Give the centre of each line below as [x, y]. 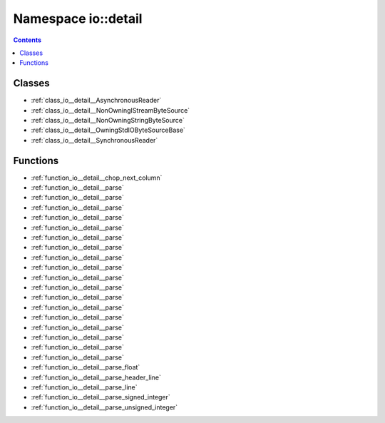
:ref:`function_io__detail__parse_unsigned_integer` [104, 407]
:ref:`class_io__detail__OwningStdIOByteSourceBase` [108, 130]
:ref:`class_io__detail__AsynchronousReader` [96, 101]
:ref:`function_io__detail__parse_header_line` [96, 377]
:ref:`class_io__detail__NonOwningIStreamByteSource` [111, 110]
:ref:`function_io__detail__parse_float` [86, 367]
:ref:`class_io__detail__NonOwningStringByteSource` [108, 121]
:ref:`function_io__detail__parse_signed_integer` [101, 397]
